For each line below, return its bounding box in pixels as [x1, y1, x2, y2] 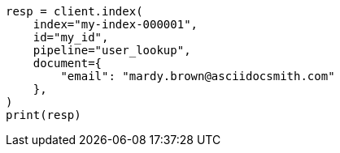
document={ [33, 57, 102, 70]
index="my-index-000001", [33, 18, 198, 31]
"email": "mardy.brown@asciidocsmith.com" [60, 70, 335, 83]
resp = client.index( [6, 5, 143, 18]
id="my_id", [33, 31, 109, 44]
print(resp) [6, 108, 81, 121]
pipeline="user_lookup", [33, 44, 191, 57]
